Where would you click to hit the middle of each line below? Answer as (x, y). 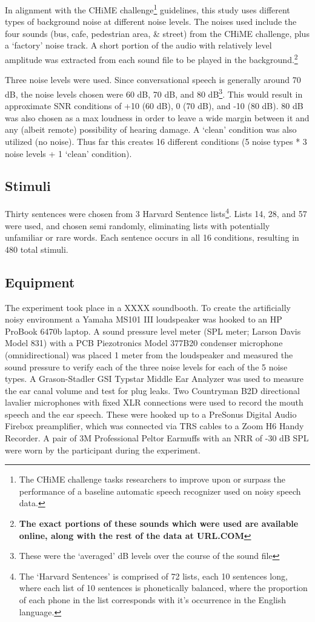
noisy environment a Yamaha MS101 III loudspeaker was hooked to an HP (144, 319)
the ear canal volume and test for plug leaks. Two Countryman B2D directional (152, 390)
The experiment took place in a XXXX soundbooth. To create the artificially (148, 307)
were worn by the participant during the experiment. (103, 450)
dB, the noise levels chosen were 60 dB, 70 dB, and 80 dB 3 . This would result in (154, 93)
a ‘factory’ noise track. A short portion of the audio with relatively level (138, 45)
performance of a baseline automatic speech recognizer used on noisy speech (160, 491)
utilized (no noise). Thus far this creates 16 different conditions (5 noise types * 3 (156, 141)
